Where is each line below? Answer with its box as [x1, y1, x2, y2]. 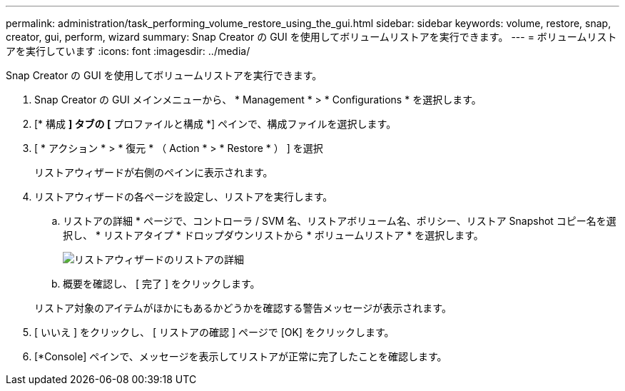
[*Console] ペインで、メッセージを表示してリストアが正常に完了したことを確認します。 [34, 350, 447, 362]
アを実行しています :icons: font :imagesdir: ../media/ [6, 45, 250, 57]
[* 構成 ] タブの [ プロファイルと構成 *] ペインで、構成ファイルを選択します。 [34, 118, 397, 130]
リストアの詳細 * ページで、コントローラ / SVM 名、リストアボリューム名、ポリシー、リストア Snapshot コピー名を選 [63, 215, 616, 227]
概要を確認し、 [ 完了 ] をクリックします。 [63, 278, 260, 290]
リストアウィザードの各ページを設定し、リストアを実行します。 [34, 191, 333, 203]
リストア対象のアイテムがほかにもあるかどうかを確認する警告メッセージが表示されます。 [34, 302, 452, 314]
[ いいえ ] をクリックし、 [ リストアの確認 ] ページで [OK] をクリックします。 [34, 326, 395, 338]
